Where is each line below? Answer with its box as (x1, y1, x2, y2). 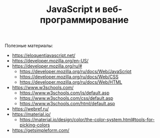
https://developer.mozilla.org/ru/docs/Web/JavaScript (19, 68, 132, 75)
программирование (39, 14, 129, 26)
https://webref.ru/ (12, 106, 49, 112)
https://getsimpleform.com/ (12, 127, 70, 133)
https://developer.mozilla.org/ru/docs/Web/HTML (19, 79, 122, 85)
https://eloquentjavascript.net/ (12, 52, 76, 58)
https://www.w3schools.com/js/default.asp (19, 90, 110, 96)
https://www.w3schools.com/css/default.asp (19, 95, 114, 101)
